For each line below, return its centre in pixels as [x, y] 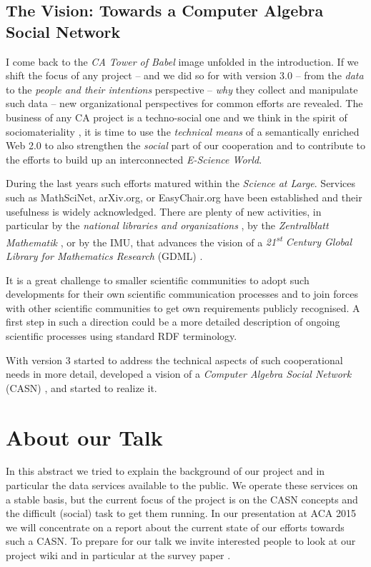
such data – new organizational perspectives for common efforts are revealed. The [184, 103]
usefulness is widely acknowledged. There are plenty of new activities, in [164, 211]
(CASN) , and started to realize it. [81, 387]
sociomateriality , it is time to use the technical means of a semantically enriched [183, 131]
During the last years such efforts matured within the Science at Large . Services [181, 183]
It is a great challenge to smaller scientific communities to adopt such [158, 280]
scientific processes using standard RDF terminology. [122, 335]
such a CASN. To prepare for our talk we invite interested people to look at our [181, 541]
